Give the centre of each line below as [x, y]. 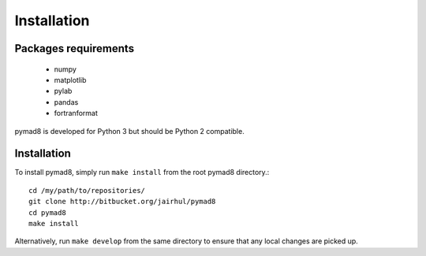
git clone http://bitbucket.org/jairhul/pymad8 [122, 202]
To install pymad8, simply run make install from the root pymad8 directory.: [142, 173]
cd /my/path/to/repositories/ [87, 190]
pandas [66, 102]
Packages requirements [74, 48]
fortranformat [76, 113]
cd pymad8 [47, 212]
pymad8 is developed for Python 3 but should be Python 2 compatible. [129, 131]
